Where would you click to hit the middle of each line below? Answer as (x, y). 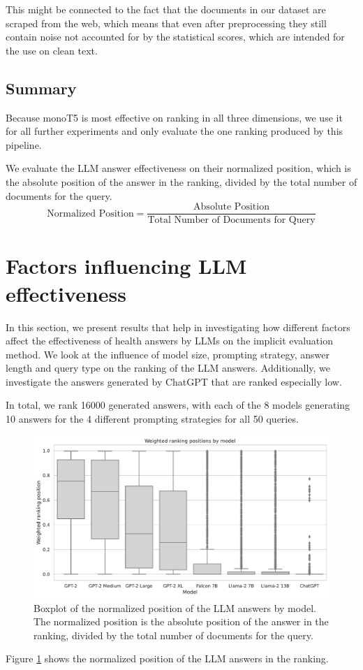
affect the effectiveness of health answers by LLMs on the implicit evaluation (169, 341)
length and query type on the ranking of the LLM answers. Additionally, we (168, 368)
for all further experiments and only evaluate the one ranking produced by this (175, 131)
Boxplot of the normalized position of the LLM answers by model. (175, 607)
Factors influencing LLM (126, 266)
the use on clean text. (52, 50)
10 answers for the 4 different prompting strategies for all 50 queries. (152, 419)
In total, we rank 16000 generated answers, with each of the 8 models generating (178, 405)
